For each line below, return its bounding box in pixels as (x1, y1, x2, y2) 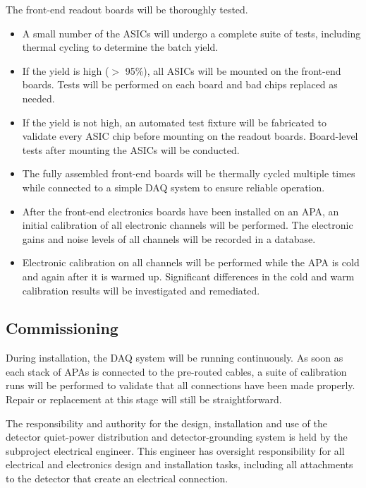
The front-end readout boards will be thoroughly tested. (6, 2, 248, 16)
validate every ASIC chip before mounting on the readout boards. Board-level (22, 129, 358, 143)
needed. (22, 90, 55, 105)
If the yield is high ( (22, 63, 109, 78)
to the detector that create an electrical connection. (6, 471, 228, 486)
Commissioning (6, 317, 118, 339)
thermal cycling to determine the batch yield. (22, 40, 219, 54)
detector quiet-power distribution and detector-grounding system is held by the (6, 429, 348, 444)
